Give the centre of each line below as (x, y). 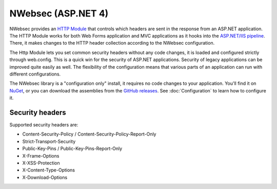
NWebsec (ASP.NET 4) (59, 13)
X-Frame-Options (41, 156)
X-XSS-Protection (41, 163)
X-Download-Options (45, 177)
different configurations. (35, 74)
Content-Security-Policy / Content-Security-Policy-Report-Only (89, 134)
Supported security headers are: (44, 125)
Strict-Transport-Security (49, 141)
